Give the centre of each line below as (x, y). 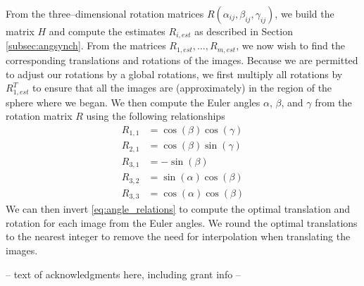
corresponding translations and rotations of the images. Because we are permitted (182, 60)
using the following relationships (156, 116)
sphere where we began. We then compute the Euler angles (133, 102)
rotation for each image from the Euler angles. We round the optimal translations (182, 222)
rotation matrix (39, 116)
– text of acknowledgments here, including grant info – (123, 274)
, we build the (305, 13)
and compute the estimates (107, 31)
